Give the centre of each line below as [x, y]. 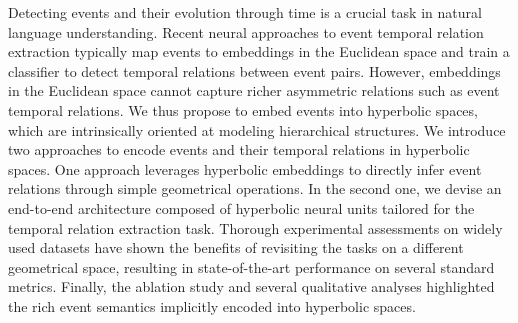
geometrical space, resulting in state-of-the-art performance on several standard [251, 266]
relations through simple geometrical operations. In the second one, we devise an [255, 188]
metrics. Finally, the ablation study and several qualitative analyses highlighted [251, 286]
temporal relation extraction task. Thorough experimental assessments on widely [255, 227]
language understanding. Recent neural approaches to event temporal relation [246, 31]
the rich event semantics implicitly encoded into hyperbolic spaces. [212, 305]
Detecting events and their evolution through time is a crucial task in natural [245, 12]
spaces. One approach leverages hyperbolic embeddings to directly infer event [245, 168]
